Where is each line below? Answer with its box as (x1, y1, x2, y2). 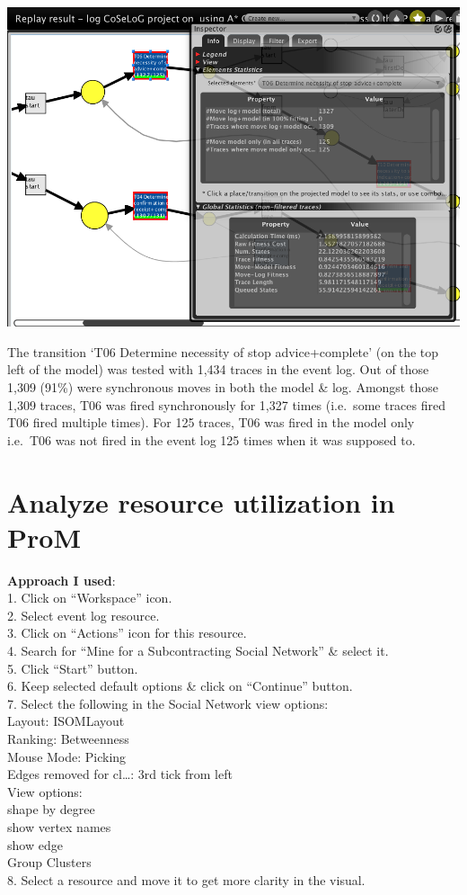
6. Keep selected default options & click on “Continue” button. (7, 676, 353, 695)
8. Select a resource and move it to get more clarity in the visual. (7, 870, 366, 889)
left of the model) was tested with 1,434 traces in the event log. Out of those (7, 360, 429, 379)
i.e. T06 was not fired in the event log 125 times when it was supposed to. (7, 430, 416, 449)
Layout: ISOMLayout (7, 712, 125, 730)
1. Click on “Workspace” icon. (7, 588, 172, 607)
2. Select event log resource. (7, 605, 160, 624)
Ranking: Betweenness (7, 729, 129, 747)
